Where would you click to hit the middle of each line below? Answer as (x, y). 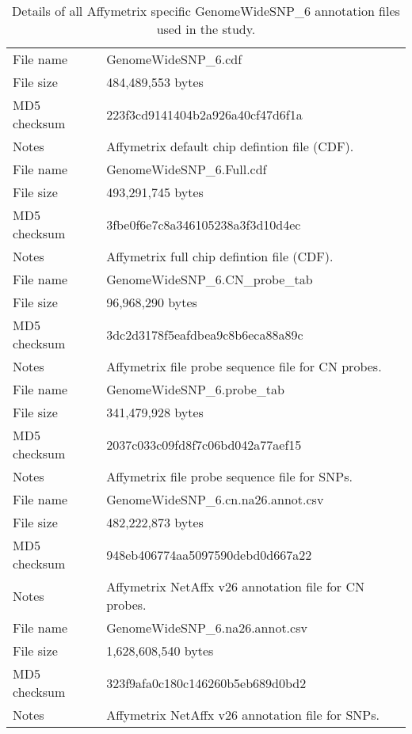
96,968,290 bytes (152, 302)
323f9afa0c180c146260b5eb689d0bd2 (206, 683)
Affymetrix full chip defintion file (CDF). (220, 256)
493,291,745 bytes (155, 192)
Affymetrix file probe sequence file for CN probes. (244, 366)
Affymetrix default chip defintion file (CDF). (230, 146)
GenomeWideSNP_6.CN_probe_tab (210, 279)
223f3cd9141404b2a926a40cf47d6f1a (204, 114)
